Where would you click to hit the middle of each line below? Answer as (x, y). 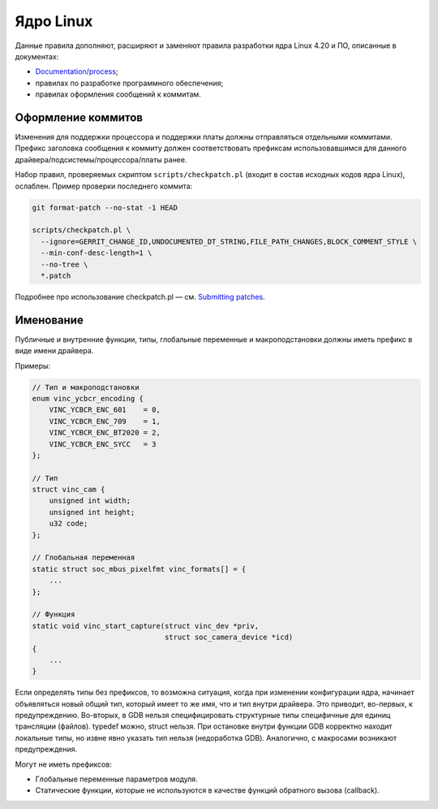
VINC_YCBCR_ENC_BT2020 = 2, (105, 433)
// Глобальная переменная (84, 558)
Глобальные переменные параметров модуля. (116, 779)
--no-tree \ (64, 264)
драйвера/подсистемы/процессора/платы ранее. (101, 159)
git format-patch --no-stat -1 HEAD (105, 208)
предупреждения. (46, 749)
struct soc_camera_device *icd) (229, 637)
